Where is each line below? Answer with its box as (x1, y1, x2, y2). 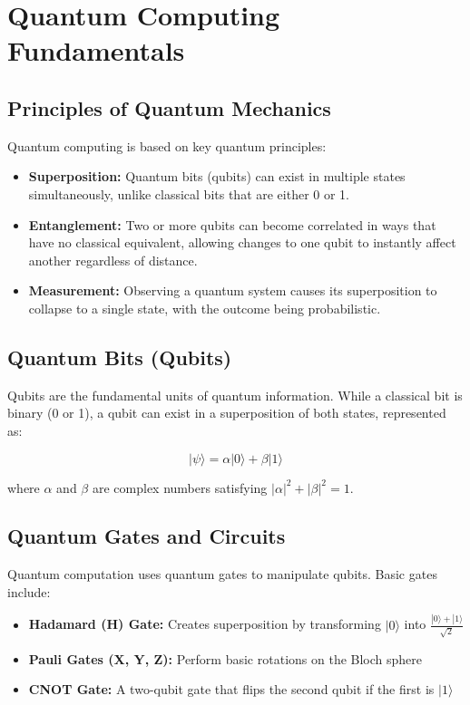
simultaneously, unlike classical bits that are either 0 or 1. (28, 184, 350, 203)
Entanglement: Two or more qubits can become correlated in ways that (28, 215, 436, 234)
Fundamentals (7, 32, 185, 69)
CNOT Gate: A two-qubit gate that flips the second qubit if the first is (28, 680, 435, 699)
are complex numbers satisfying (92, 478, 268, 497)
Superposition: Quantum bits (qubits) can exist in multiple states (28, 167, 406, 186)
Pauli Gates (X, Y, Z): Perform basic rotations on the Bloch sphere (28, 649, 423, 668)
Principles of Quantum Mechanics (7, 93, 331, 121)
